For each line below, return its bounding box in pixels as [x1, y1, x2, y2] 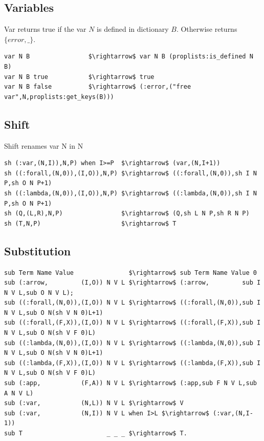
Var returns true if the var [4, 24, 86, 34]
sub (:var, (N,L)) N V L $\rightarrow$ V [4, 399, 184, 407]
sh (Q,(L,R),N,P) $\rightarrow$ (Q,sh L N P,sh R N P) [4, 210, 250, 217]
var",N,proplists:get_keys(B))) [4, 93, 114, 101]
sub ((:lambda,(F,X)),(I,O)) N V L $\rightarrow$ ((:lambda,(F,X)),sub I [4, 359, 261, 367]
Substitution [4, 243, 71, 258]
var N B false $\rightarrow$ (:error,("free [4, 83, 191, 91]
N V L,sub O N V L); [4, 289, 74, 296]
